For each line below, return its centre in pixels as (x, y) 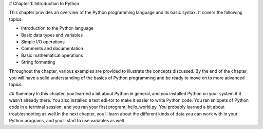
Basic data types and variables (52, 35)
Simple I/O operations (43, 42)
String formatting (38, 62)
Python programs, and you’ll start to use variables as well (66, 121)
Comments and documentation (52, 48)
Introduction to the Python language (57, 28)
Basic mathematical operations (52, 55)
